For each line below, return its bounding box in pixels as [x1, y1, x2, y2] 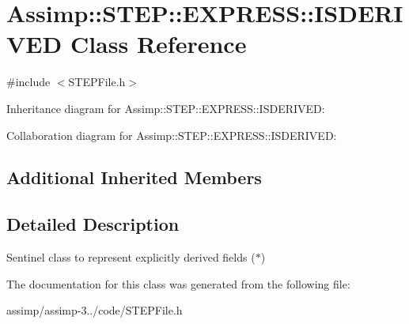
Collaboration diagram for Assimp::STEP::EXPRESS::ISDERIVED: [6, 126, 337, 143]
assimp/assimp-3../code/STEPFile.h [6, 302, 183, 318]
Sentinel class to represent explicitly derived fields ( [6, 249, 256, 266]
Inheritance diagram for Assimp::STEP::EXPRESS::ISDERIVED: [6, 100, 325, 116]
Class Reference [70, 28, 247, 60]
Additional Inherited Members [6, 165, 262, 190]
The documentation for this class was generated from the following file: [6, 275, 350, 292]
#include [6, 73, 51, 90]
